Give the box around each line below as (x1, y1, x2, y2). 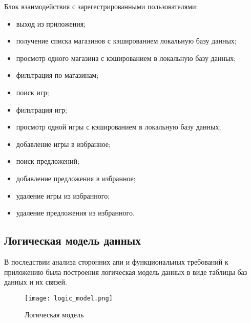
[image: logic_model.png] (25, 294, 113, 302)
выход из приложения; (16, 18, 86, 29)
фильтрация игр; (16, 104, 67, 115)
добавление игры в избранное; (16, 138, 111, 149)
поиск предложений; (16, 156, 79, 166)
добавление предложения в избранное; (16, 173, 136, 183)
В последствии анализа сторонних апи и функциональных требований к (4, 256, 228, 267)
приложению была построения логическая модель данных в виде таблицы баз (4, 266, 247, 277)
